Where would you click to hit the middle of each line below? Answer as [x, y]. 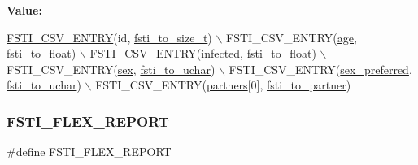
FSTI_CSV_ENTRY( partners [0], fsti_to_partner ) [223, 85]
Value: [24, 10]
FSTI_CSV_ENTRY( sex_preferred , [320, 69]
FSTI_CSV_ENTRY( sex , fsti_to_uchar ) [111, 69]
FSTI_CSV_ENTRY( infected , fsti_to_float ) [203, 53]
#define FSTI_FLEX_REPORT [89, 152]
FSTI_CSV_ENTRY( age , [292, 37]
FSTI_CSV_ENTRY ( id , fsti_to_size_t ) [109, 37]
